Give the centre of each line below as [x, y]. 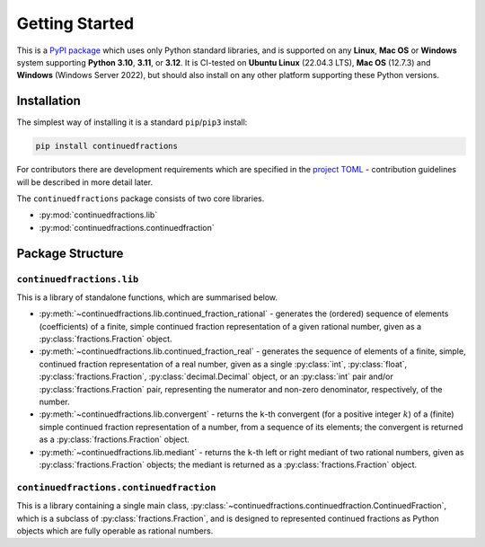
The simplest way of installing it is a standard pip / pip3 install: [132, 122]
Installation [48, 101]
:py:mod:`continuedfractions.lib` [98, 215]
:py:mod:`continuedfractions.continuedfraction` [127, 227]
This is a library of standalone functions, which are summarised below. [147, 297]
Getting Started [75, 23]
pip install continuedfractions [107, 146]
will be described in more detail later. [85, 182]
